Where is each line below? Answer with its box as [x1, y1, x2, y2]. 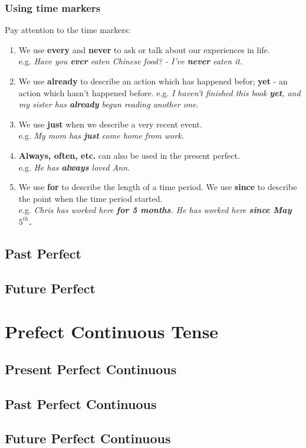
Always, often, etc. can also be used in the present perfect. [18, 149, 240, 161]
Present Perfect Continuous [5, 359, 177, 378]
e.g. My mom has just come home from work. [18, 129, 185, 142]
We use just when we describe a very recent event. [18, 117, 202, 130]
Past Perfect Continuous [5, 394, 157, 413]
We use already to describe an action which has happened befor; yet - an [18, 75, 288, 87]
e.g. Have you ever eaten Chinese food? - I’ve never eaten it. [18, 55, 243, 67]
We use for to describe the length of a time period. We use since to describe [18, 181, 297, 193]
